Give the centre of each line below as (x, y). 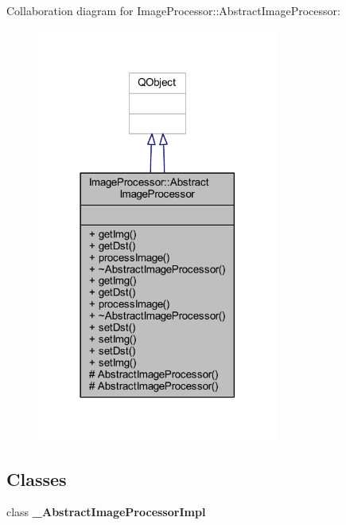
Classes (37, 478)
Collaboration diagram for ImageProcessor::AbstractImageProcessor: (173, 10)
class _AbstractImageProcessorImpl (106, 512)
